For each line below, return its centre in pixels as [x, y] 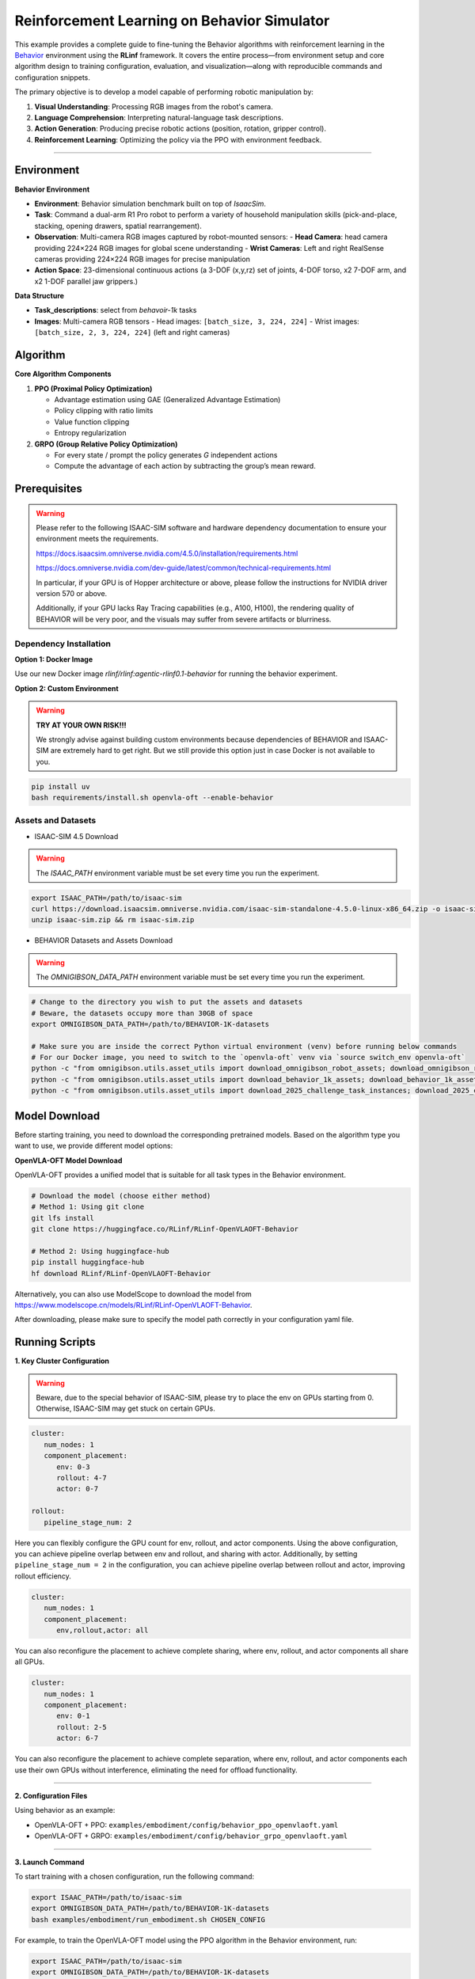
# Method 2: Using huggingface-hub [100, 1251]
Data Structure [40, 296]
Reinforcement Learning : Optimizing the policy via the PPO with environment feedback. [178, 139]
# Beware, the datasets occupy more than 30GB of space [142, 1013]
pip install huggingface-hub [88, 1262]
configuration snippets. [53, 77]
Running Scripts [55, 1342]
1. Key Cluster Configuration [62, 1361]
